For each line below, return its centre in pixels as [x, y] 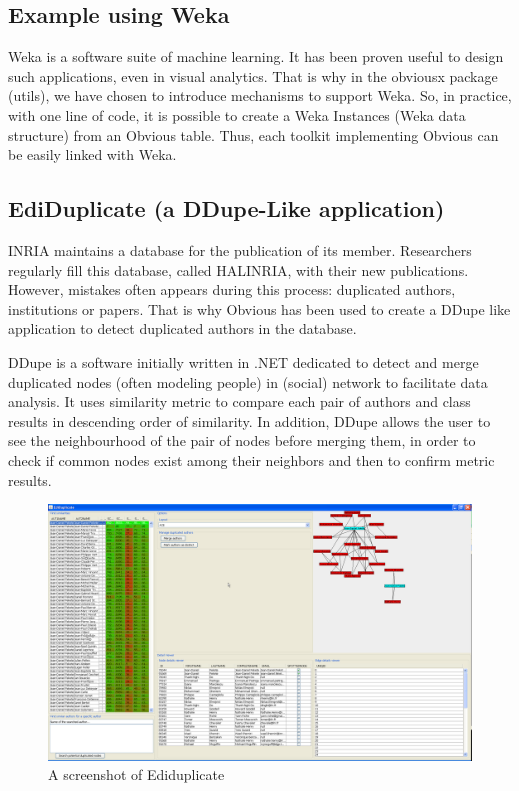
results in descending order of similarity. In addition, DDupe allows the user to [249, 420]
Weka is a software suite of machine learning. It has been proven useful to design [256, 56]
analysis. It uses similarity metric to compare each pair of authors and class [239, 401]
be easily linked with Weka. [92, 154]
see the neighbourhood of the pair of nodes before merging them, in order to [242, 440]
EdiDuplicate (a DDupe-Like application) [226, 208]
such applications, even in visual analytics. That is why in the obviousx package [253, 75]
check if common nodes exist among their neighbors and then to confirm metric [251, 459]
